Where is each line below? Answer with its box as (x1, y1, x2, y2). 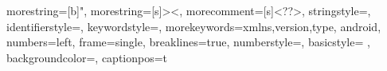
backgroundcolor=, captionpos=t (6, 49, 168, 65)
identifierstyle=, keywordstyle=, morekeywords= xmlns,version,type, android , (6, 18, 381, 34)
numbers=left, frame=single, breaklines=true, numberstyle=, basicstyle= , (6, 34, 370, 50)
